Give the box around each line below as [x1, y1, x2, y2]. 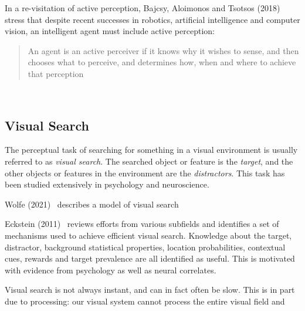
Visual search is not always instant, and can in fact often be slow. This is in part [5, 283, 295, 296]
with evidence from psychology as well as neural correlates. [5, 263, 216, 276]
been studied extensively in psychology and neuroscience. [5, 178, 209, 190]
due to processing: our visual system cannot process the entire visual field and [5, 295, 285, 307]
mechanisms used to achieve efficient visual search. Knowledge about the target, [5, 229, 292, 241]
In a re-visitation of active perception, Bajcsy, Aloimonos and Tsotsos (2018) [5, 2, 280, 14]
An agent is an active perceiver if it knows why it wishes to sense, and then [28, 44, 299, 56]
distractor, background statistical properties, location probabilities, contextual [5, 240, 286, 253]
